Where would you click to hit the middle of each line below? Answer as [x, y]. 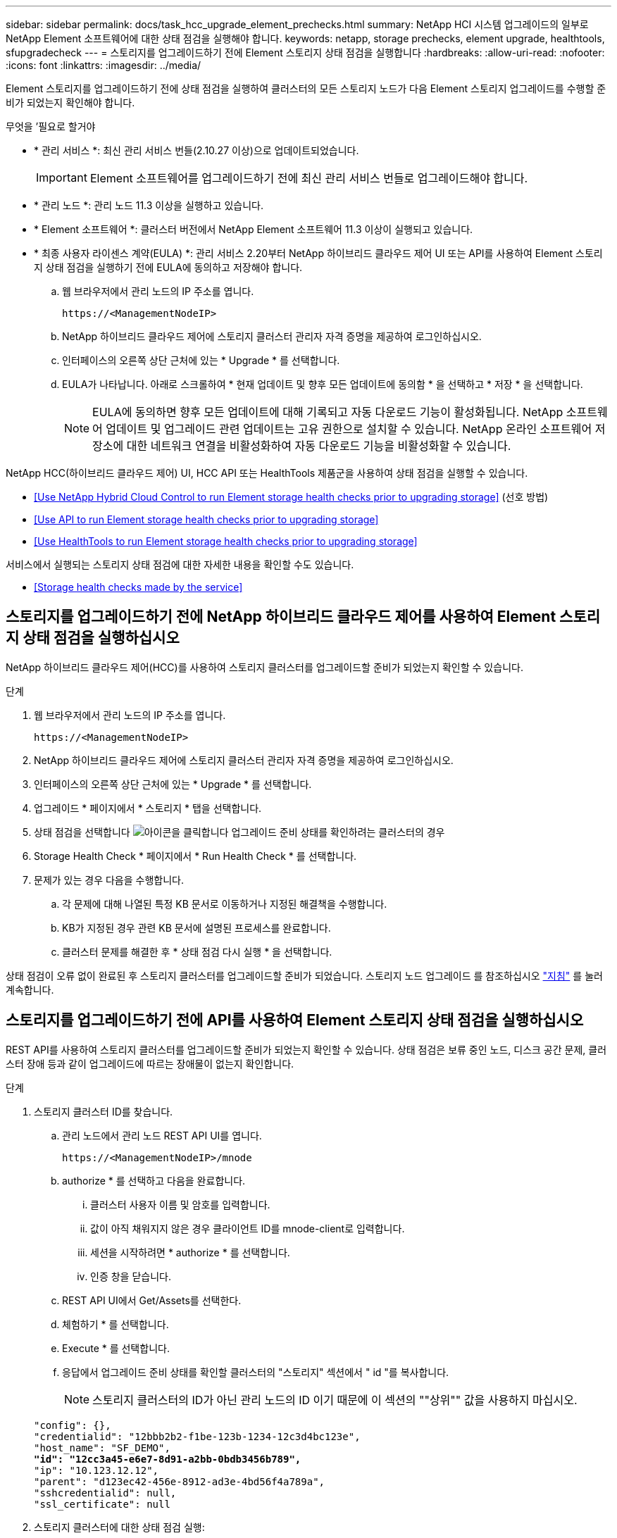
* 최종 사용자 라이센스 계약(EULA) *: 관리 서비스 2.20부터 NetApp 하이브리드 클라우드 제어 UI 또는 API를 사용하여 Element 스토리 [318, 253]
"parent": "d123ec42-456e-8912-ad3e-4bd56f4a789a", [180, 1481]
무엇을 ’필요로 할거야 [51, 126]
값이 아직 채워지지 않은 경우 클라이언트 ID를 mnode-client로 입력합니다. [248, 1228]
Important [62, 177]
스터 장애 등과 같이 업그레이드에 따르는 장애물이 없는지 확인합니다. [150, 1063]
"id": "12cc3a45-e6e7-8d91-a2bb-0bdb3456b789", [168, 1459]
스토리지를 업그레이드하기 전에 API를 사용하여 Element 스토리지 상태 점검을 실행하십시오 [295, 1020]
